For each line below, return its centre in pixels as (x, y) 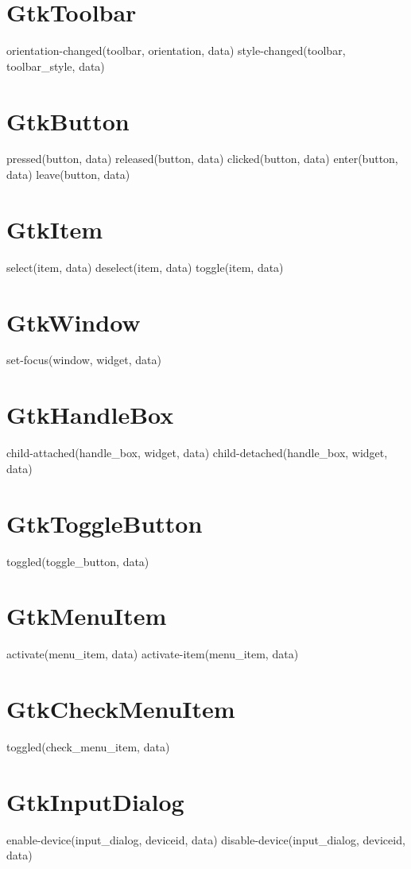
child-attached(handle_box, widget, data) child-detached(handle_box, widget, (197, 453)
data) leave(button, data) (68, 175)
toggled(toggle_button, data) (78, 561)
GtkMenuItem (87, 616)
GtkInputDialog (95, 801)
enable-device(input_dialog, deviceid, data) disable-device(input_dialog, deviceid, (206, 839)
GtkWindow (74, 322)
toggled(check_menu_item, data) (88, 746)
